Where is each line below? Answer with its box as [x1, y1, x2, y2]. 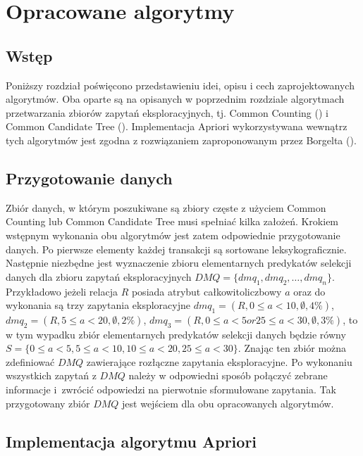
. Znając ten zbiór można [238, 341, 347, 355]
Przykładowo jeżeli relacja [6, 284, 118, 298]
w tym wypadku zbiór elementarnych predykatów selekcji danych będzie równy [6, 327, 346, 341]
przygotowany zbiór [6, 395, 90, 410]
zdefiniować [6, 354, 55, 369]
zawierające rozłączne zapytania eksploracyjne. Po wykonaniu [86, 354, 352, 369]
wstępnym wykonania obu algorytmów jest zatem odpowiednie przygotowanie [6, 227, 340, 242]
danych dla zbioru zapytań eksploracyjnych [6, 269, 192, 284]
